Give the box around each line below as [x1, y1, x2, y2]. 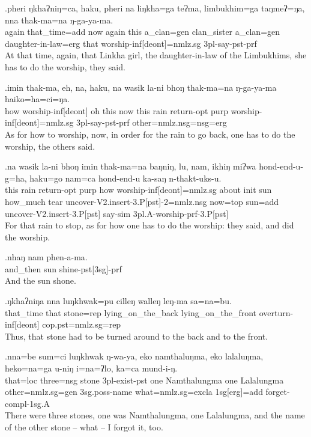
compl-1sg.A [5, 397, 50, 409]
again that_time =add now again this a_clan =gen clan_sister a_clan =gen [5, 25, 280, 38]
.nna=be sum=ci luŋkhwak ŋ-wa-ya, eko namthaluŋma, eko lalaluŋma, [5, 350, 264, 362]
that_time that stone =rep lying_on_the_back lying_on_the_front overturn [5, 306, 291, 319]
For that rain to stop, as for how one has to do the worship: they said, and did [5, 219, 294, 231]
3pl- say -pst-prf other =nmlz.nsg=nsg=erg [76, 116, 227, 129]
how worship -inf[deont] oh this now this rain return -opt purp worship [5, 104, 259, 117]
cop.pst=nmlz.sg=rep [42, 318, 121, 331]
